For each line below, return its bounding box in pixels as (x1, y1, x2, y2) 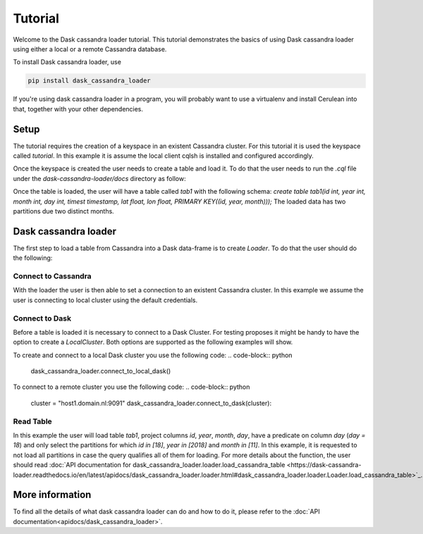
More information (13, 489, 92, 501)
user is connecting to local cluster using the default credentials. (13, 296, 197, 304)
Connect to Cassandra (13, 271, 92, 281)
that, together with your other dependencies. (13, 104, 144, 113)
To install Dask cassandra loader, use (13, 58, 121, 66)
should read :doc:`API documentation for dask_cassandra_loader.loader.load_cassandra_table (13, 461, 286, 469)
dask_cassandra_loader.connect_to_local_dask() (30, 367, 171, 375)
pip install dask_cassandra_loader (27, 77, 151, 85)
